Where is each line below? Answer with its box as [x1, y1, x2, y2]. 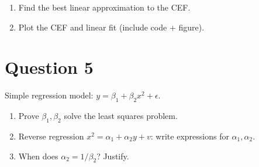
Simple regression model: [5, 89, 94, 101]
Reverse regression [18, 129, 84, 142]
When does [18, 149, 58, 162]
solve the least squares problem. [64, 110, 178, 122]
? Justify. [96, 149, 129, 162]
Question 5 [5, 55, 94, 79]
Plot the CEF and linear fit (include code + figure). [18, 21, 205, 33]
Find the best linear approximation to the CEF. [18, 1, 191, 13]
